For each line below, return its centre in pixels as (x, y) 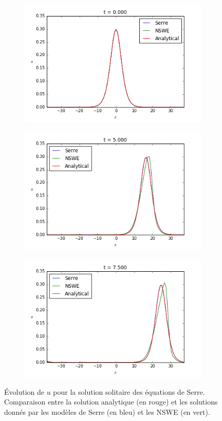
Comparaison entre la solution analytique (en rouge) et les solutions (111, 402)
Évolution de (24, 391)
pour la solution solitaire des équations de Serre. (129, 391)
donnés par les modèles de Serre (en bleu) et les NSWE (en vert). (107, 411)
